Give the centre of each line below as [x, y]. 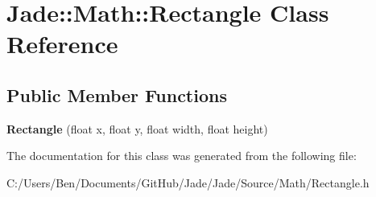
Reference [62, 44]
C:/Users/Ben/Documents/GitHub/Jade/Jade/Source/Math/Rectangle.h [188, 182]
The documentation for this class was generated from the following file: [182, 156]
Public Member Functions [117, 94]
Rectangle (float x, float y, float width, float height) [137, 128]
